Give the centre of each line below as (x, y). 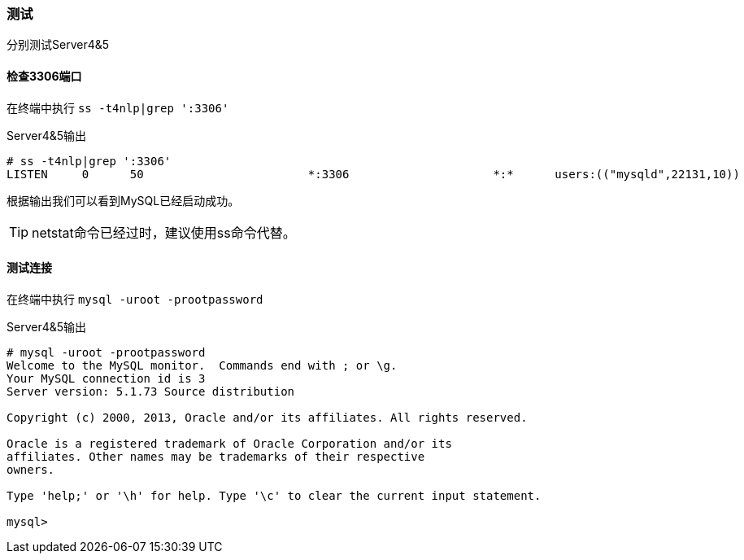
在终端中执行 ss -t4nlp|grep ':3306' (118, 107)
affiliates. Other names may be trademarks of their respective (216, 456)
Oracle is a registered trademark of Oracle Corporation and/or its (229, 443)
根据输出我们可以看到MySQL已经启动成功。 (123, 200)
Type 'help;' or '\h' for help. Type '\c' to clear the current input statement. (274, 495)
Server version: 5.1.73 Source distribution (151, 391)
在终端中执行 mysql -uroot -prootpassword (135, 299)
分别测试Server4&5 (58, 45)
